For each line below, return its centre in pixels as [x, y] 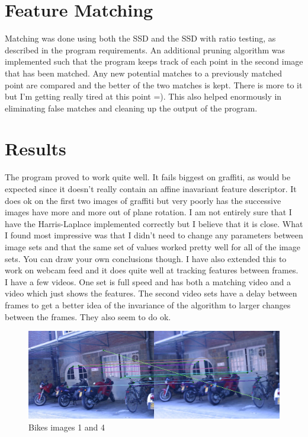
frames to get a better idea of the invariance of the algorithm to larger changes [148, 304]
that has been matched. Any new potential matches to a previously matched [144, 73]
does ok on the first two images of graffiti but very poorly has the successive [143, 200]
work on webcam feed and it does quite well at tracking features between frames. [152, 270]
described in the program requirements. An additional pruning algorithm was [145, 50]
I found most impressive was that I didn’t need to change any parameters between [154, 235]
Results [36, 149]
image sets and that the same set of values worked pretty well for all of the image [153, 246]
